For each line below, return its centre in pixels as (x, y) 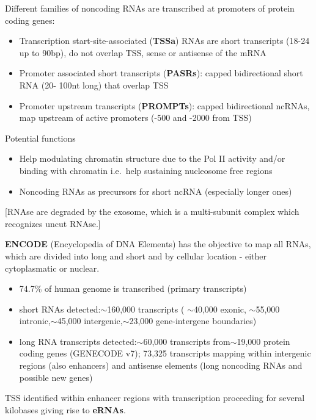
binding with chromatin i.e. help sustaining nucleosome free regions (146, 170)
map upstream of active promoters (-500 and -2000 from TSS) (135, 118)
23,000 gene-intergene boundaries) (193, 321)
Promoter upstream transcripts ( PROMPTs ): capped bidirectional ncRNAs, (164, 105)
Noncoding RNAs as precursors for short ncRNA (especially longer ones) (156, 191)
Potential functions (40, 138)
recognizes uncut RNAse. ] (53, 223)
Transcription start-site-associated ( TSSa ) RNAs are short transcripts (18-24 (164, 41)
